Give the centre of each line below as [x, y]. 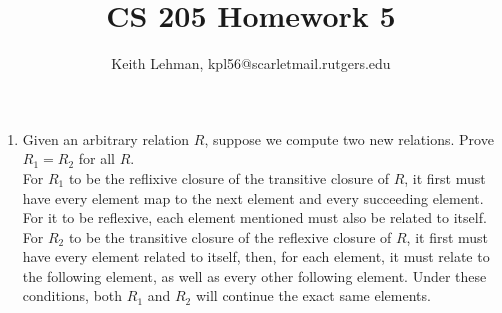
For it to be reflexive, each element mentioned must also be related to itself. [254, 217]
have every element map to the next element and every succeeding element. [253, 197]
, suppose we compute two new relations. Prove [349, 138]
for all [96, 158]
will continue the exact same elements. [313, 295]
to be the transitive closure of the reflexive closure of [230, 236]
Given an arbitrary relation [106, 138]
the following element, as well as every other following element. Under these [254, 275]
